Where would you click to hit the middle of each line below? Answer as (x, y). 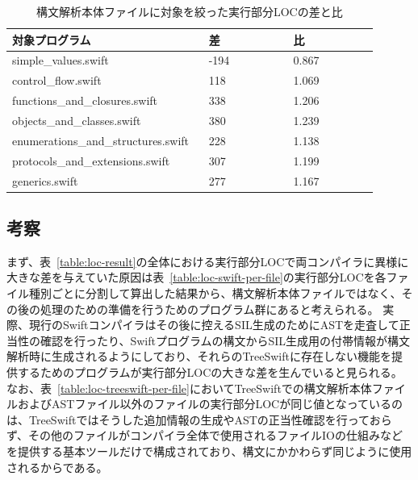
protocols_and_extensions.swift (91, 160)
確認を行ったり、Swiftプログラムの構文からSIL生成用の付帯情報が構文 (225, 340)
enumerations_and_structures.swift (101, 140)
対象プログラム (52, 39)
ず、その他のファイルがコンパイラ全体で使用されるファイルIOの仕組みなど (205, 435)
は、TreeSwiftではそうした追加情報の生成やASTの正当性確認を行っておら (199, 419)
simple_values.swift (61, 60)
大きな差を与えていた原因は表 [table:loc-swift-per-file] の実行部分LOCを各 (196, 277)
